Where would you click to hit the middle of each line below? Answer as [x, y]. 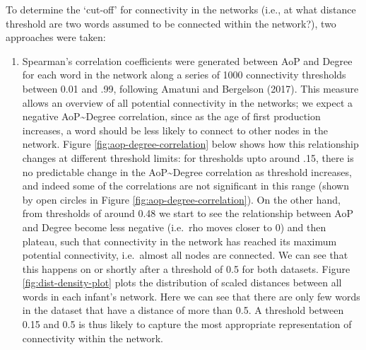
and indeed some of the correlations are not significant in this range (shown [185, 186]
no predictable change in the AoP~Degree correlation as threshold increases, [187, 171]
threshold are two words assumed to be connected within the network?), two [171, 23]
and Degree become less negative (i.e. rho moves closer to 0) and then [174, 227]
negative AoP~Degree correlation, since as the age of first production [171, 116]
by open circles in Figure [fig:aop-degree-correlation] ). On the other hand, [181, 199]
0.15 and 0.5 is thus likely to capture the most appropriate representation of [187, 324]
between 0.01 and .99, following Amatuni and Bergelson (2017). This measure [190, 88]
